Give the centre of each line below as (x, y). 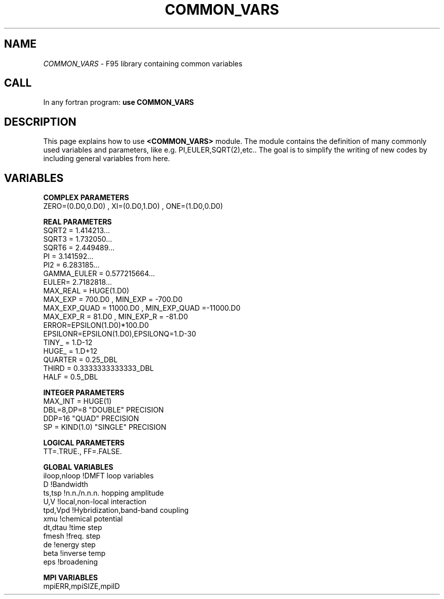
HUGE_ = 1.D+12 (70, 351)
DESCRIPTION (40, 122)
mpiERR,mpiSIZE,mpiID (82, 586)
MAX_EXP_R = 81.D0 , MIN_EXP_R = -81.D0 (116, 317)
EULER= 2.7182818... (78, 282)
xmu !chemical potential (83, 519)
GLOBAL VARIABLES (78, 467)
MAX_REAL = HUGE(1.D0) (86, 291)
